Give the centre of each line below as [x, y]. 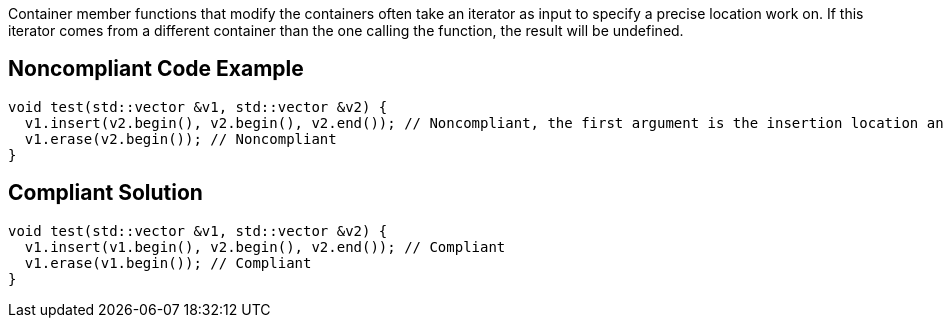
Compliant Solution [105, 193]
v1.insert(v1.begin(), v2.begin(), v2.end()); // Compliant [265, 246]
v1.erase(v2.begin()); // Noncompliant [180, 138]
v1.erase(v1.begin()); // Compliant [168, 262]
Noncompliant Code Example [156, 69]
